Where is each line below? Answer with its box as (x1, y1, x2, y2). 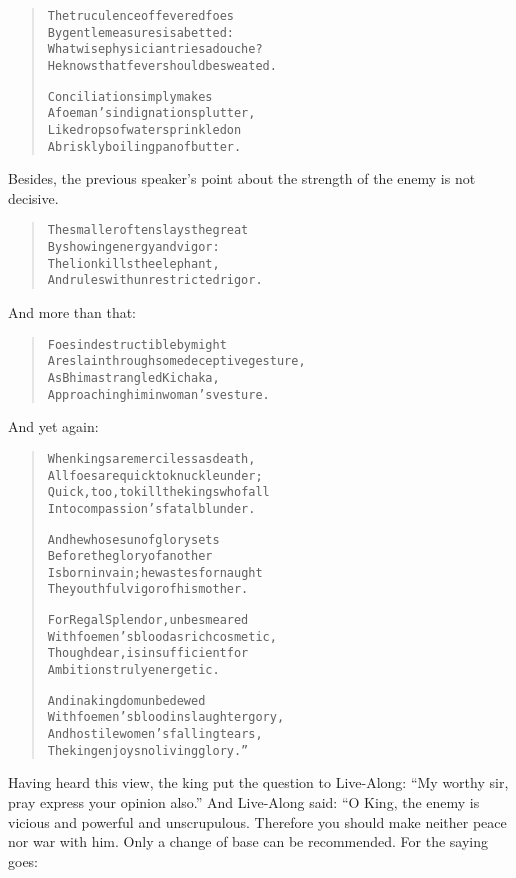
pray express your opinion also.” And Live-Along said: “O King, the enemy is (8, 791, 480, 812)
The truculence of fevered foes (47, 9, 234, 23)
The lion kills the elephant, (47, 256, 220, 271)
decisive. (8, 187, 59, 208)
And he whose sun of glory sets (47, 532, 220, 547)
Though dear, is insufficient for (47, 646, 249, 661)
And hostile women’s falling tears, (47, 727, 263, 742)
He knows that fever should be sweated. (47, 58, 277, 73)
